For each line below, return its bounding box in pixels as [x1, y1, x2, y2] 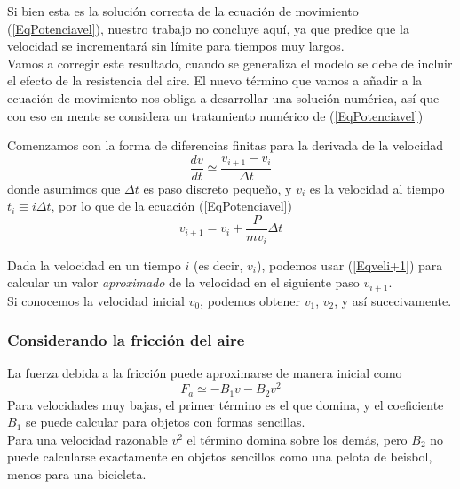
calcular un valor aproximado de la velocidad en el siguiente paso [7, 273, 360, 292]
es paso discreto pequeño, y [143, 179, 292, 197]
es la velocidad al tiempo [309, 179, 445, 197]
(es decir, [193, 255, 243, 274]
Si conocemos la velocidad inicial [7, 291, 185, 309]
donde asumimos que [7, 179, 121, 197]
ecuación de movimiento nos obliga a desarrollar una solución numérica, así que [7, 88, 440, 107]
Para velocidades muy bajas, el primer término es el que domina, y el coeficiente [7, 395, 444, 413]
